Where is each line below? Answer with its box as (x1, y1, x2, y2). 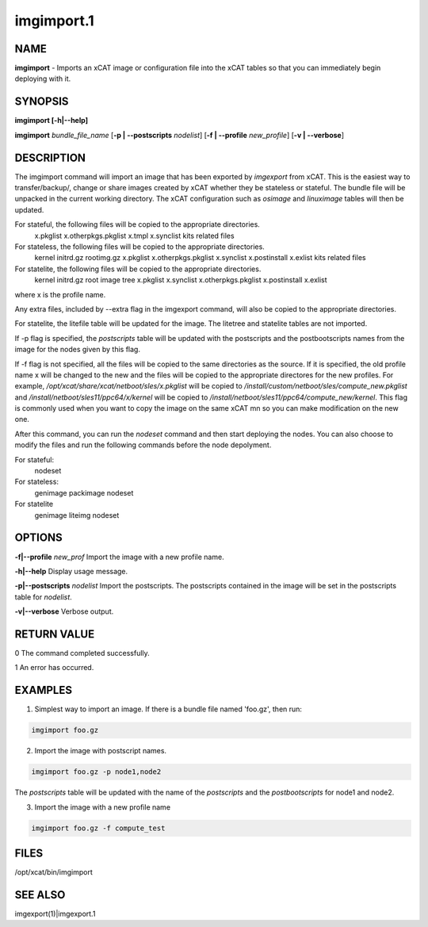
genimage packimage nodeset (34, 488, 134, 497)
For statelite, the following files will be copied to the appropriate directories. (14, 264, 262, 274)
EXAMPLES (14, 684, 73, 697)
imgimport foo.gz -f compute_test (31, 823, 166, 833)
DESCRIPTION (14, 151, 86, 164)
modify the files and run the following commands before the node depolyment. (14, 440, 272, 450)
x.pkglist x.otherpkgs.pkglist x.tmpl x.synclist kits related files (34, 231, 235, 240)
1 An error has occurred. (14, 663, 94, 672)
